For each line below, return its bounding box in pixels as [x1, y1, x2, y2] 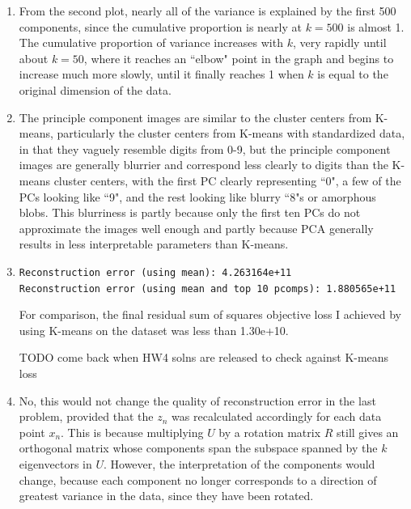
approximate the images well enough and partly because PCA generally [19, 219, 374, 236]
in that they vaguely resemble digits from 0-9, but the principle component [19, 140, 391, 157]
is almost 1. [347, 18, 405, 35]
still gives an [337, 423, 399, 440]
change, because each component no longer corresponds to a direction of [19, 471, 377, 488]
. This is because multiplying [61, 423, 204, 440]
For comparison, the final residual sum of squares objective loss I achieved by [19, 306, 402, 323]
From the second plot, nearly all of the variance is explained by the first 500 [19, 2, 396, 19]
